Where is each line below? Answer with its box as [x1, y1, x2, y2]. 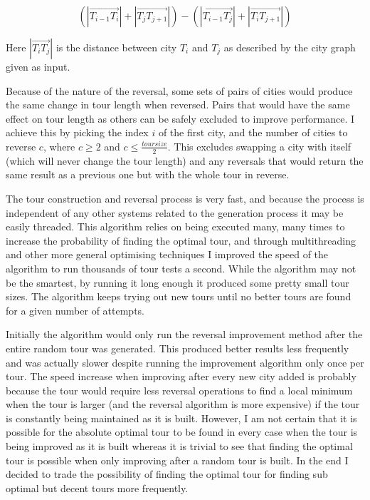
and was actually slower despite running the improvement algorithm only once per [6, 354, 364, 369]
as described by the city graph [223, 40, 356, 54]
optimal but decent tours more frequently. [6, 480, 189, 495]
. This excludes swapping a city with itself [167, 138, 351, 153]
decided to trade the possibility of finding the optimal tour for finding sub [6, 466, 328, 481]
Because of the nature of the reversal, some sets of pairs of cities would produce [6, 83, 353, 98]
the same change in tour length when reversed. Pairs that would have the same [6, 97, 350, 112]
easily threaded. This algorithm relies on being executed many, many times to [6, 219, 345, 234]
